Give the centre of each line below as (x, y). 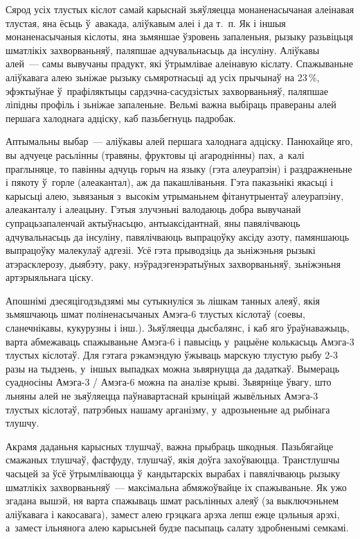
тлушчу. (22, 423)
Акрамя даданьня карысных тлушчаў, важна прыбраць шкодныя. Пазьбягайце (170, 446)
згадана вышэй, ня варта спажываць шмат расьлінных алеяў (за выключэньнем (172, 500)
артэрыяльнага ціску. (50, 277)
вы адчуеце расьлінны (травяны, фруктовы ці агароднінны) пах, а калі (155, 154)
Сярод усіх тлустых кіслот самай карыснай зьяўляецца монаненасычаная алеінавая (180, 9)
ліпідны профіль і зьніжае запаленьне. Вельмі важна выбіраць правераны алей (171, 104)
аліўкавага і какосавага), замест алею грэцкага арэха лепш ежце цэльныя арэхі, (173, 514)
